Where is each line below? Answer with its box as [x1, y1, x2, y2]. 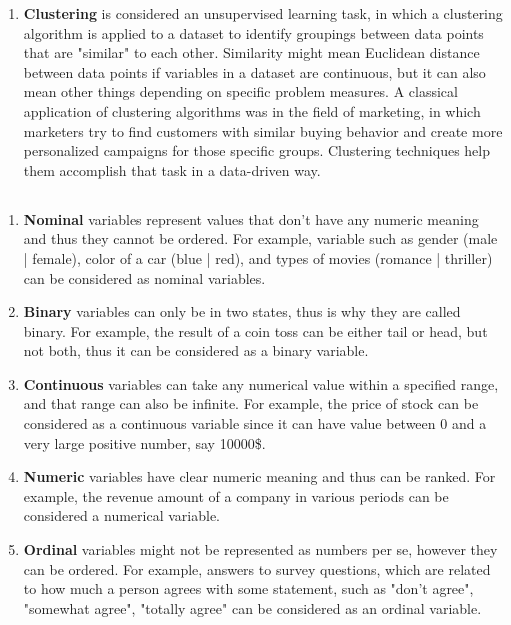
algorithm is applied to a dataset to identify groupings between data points [23, 22, 484, 43]
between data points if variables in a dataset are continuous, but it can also [23, 61, 486, 82]
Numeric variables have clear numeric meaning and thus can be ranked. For [23, 466, 496, 487]
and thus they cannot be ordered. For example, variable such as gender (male [23, 228, 498, 249]
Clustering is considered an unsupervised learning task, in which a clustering [23, 3, 503, 23]
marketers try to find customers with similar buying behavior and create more [23, 120, 503, 141]
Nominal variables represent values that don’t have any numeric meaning [23, 208, 479, 229]
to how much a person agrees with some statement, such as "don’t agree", [23, 578, 474, 599]
